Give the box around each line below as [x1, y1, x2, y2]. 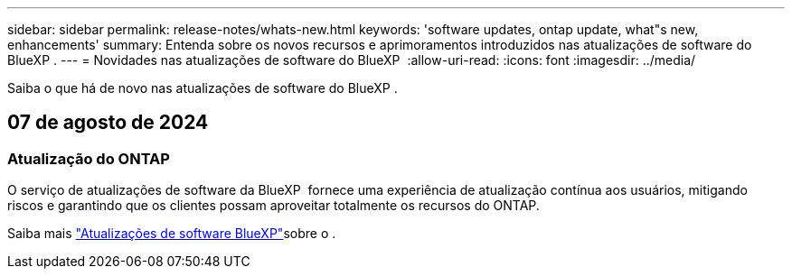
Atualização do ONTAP [7, 149, 170, 168]
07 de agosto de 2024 [7, 111, 209, 134]
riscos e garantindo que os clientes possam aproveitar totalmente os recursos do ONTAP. [7, 198, 540, 214]
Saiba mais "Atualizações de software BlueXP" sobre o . [7, 225, 336, 242]
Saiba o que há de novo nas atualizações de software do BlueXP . [7, 80, 398, 96]
